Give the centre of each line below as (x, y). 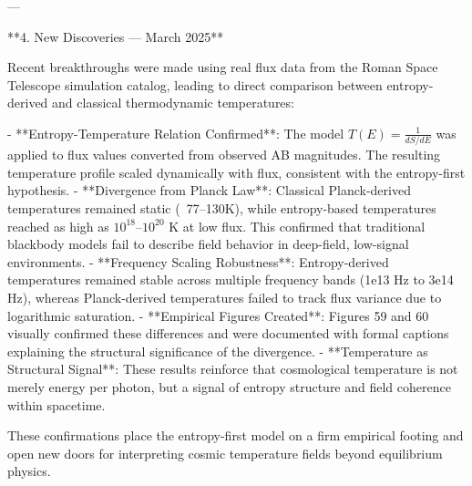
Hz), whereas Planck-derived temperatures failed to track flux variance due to (225, 298)
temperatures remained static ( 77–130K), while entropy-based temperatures (222, 208)
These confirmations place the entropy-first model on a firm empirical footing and (236, 435)
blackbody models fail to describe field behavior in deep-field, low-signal (208, 244)
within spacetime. (56, 404)
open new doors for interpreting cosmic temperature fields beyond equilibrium (225, 453)
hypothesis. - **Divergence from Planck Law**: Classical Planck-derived (209, 190)
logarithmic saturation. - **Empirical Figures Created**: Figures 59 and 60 (218, 315)
